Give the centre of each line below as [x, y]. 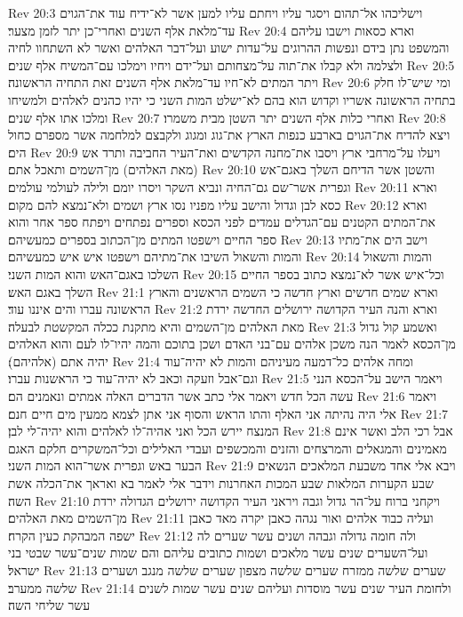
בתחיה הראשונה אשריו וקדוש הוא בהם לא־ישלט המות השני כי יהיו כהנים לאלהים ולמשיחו [232, 99]
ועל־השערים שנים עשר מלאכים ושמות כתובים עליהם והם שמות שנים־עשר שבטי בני [218, 553]
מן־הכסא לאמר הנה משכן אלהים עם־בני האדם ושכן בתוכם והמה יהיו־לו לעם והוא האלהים [232, 344]
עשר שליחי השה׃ [49, 605]
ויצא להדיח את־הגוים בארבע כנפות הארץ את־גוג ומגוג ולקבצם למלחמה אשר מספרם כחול [229, 135]
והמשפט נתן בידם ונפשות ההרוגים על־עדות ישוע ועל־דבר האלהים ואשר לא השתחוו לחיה [229, 48]
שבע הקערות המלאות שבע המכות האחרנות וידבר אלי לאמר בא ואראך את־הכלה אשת [221, 483]
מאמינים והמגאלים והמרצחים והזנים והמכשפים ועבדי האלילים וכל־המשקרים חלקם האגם [228, 448]
